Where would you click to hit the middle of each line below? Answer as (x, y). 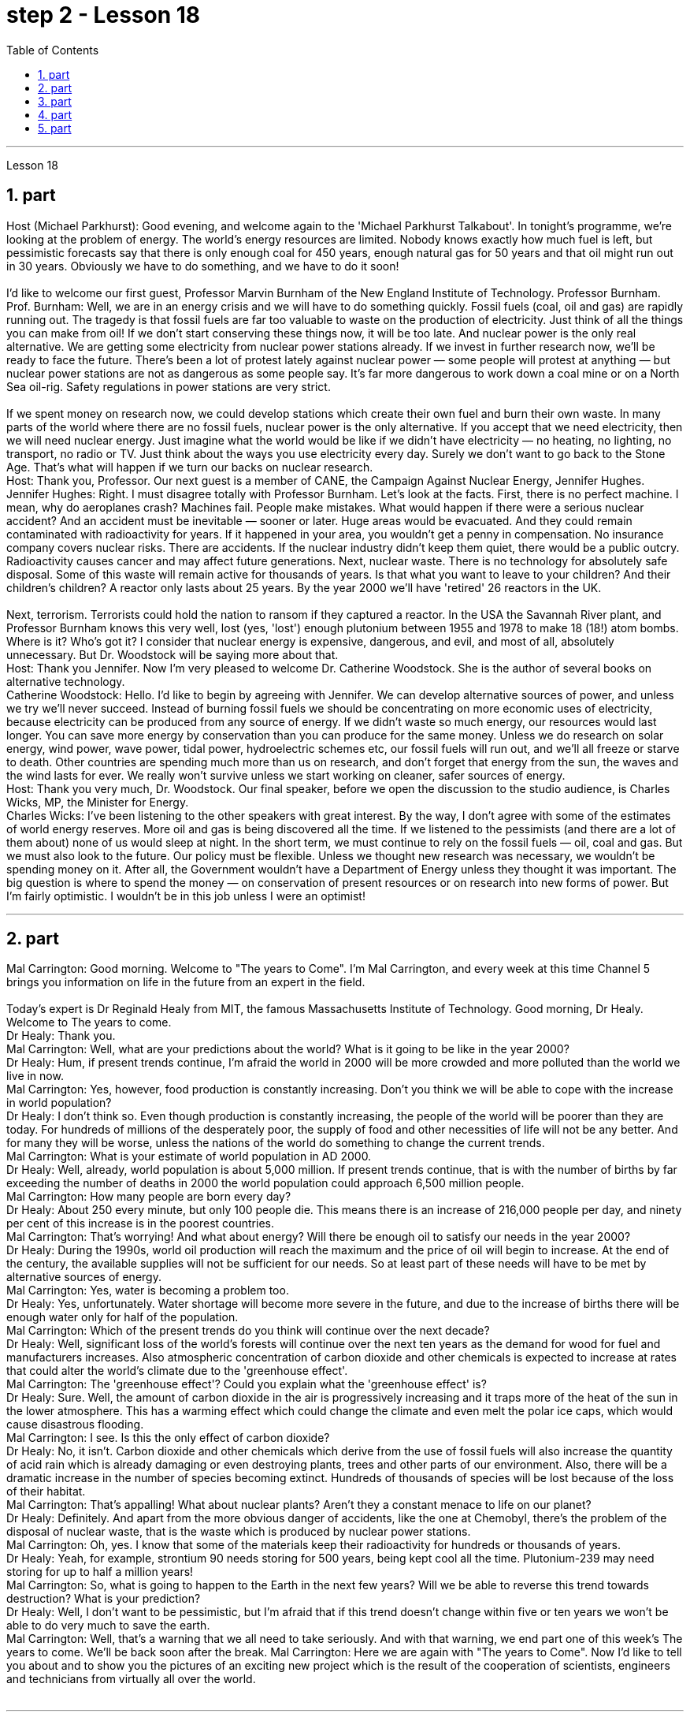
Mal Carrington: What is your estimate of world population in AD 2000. (189, 1156)
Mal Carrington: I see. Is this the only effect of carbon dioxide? (168, 1438)
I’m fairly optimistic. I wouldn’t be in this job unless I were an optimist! (186, 896)
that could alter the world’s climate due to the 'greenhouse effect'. (177, 1371)
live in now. (35, 1076)
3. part (55, 101)
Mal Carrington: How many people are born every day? (149, 1197)
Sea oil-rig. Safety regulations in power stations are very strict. (169, 386)
